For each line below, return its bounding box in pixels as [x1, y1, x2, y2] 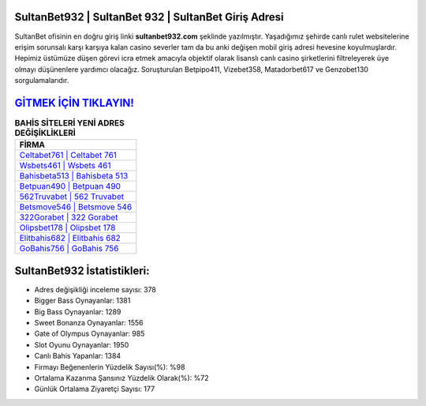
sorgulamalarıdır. [14, 76, 69, 85]
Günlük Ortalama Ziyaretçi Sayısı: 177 [34, 384, 155, 394]
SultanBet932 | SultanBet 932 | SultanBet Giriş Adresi [14, 10, 284, 24]
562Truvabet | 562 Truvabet [19, 191, 125, 202]
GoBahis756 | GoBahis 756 [19, 243, 119, 254]
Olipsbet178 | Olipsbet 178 [19, 222, 116, 233]
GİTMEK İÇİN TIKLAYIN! [14, 96, 134, 110]
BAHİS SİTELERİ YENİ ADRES [14, 118, 125, 129]
